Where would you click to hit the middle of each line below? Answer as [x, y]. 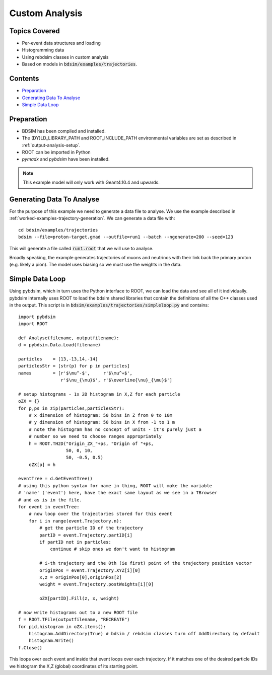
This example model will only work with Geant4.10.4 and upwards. [91, 182]
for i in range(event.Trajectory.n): [75, 521]
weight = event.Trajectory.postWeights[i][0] [96, 584]
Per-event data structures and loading [61, 43]
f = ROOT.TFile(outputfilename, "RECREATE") [74, 620]
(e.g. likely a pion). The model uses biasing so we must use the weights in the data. [95, 265]
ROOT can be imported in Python [56, 152]
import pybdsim [37, 317]
